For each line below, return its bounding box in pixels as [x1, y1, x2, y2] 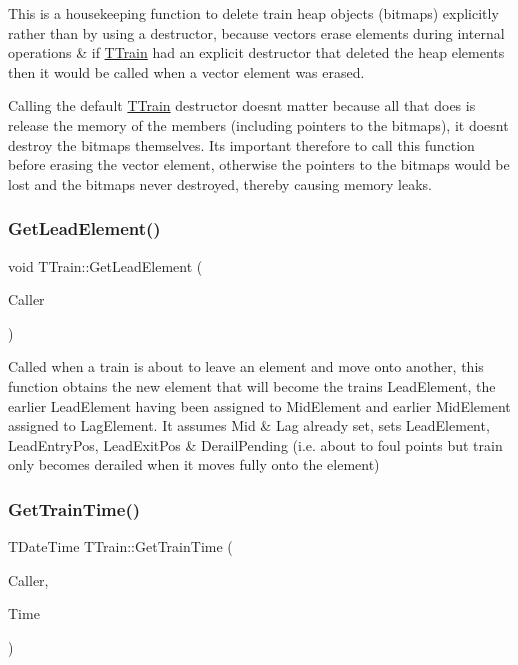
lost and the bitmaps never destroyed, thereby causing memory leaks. [8, 173, 433, 194]
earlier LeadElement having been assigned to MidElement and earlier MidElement [8, 395, 511, 416]
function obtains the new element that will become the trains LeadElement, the [8, 375, 496, 396]
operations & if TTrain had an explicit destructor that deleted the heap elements [8, 42, 505, 63]
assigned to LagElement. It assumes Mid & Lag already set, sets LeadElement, [8, 415, 490, 436]
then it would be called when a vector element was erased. [8, 61, 365, 82]
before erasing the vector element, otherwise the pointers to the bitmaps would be [8, 154, 510, 175]
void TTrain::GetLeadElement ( [8, 255, 203, 276]
